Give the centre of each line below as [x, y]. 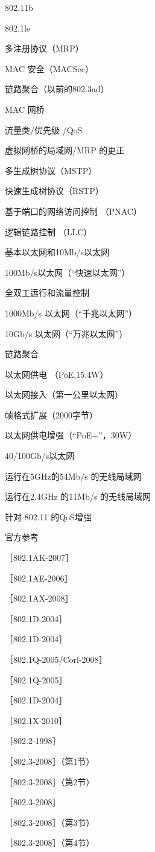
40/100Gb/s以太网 [40, 456]
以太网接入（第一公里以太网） [64, 394]
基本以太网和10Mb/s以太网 [57, 252]
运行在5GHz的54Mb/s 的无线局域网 [73, 476]
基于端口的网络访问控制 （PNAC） [73, 211]
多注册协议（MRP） [44, 48]
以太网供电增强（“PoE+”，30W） [71, 435]
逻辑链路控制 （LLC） [49, 231]
